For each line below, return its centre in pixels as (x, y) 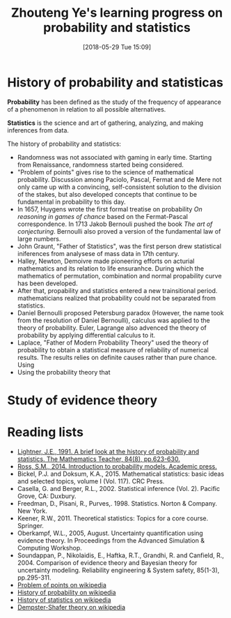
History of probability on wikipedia (66, 592)
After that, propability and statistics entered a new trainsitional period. (117, 290)
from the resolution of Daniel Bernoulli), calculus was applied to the (113, 320)
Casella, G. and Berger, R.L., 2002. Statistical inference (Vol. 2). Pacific (119, 488)
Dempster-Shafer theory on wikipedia (71, 607)
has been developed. (47, 283)
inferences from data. (38, 130)
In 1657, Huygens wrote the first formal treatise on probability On (110, 209)
